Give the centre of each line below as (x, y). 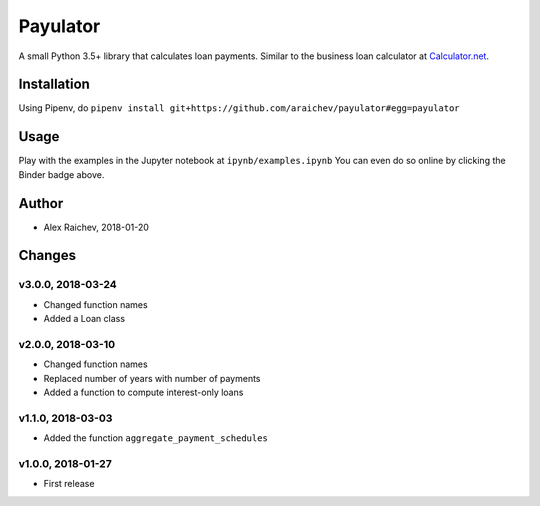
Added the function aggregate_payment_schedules (156, 438)
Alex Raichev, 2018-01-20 (96, 227)
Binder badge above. (61, 174)
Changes (47, 255)
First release (69, 484)
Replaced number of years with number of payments (152, 378)
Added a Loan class (84, 319)
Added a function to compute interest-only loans (143, 392)
